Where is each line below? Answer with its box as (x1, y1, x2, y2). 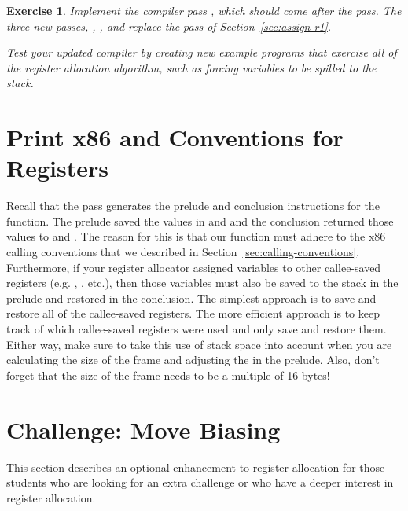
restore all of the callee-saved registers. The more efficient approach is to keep (6, 305, 380, 322)
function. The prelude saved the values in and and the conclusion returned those (6, 212, 394, 229)
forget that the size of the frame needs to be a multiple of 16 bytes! (6, 366, 330, 383)
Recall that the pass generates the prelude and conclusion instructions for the (6, 197, 380, 214)
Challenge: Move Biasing (6, 413, 281, 445)
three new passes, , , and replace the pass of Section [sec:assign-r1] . (6, 17, 332, 34)
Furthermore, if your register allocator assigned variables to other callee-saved (6, 259, 381, 275)
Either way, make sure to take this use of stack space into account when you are (6, 336, 392, 352)
